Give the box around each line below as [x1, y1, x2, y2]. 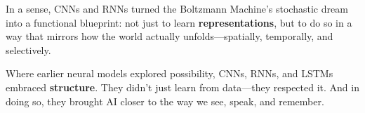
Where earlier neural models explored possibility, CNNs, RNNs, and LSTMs [6, 66, 333, 81]
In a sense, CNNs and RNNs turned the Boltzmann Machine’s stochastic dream [6, 1, 348, 15]
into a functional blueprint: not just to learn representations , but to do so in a [6, 15, 352, 29]
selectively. [6, 42, 51, 57]
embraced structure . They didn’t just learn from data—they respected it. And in [6, 79, 359, 94]
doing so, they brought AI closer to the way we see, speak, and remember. [6, 93, 324, 108]
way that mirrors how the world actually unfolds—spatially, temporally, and [6, 29, 333, 44]
